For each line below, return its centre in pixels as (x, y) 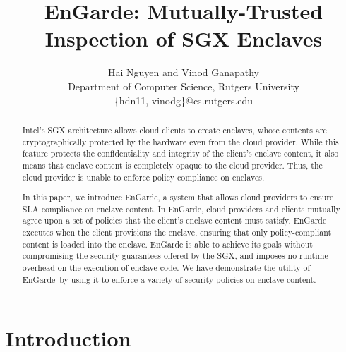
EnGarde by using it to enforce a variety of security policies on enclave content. (169, 279)
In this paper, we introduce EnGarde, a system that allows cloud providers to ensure (178, 197)
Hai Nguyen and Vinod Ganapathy (184, 72)
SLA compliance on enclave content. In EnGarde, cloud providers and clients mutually (181, 208)
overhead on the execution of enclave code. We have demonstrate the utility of (166, 267)
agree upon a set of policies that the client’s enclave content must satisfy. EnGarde (174, 220)
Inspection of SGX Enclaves (184, 38)
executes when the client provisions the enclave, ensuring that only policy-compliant (177, 232)
